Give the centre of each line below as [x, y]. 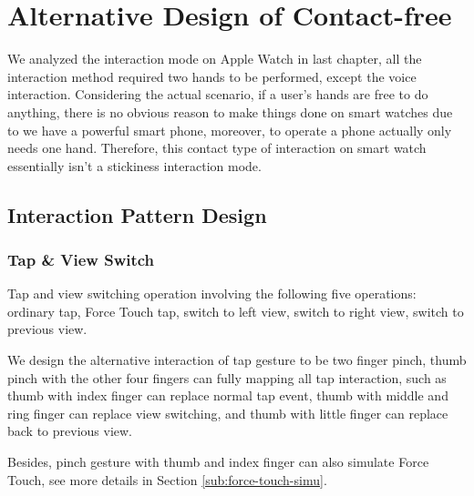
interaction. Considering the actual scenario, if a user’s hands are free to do [218, 94]
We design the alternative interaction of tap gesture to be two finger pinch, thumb [237, 360]
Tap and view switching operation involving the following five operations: [212, 294]
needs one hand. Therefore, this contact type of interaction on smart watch [217, 148]
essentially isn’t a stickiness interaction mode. [134, 165]
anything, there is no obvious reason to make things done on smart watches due [230, 111]
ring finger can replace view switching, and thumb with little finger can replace [228, 413]
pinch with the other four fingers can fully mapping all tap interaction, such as [227, 377]
